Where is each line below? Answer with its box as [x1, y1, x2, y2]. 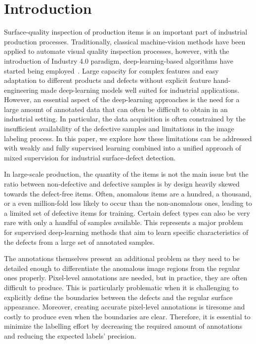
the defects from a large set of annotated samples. [4, 236, 155, 247]
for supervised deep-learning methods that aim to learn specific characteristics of [4, 227, 249, 237]
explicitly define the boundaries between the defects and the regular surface [4, 292, 233, 302]
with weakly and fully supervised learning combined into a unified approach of [4, 143, 241, 153]
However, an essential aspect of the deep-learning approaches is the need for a [4, 94, 240, 105]
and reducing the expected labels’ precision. [4, 330, 136, 341]
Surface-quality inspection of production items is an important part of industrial [4, 27, 248, 37]
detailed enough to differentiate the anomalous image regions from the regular [4, 263, 240, 273]
